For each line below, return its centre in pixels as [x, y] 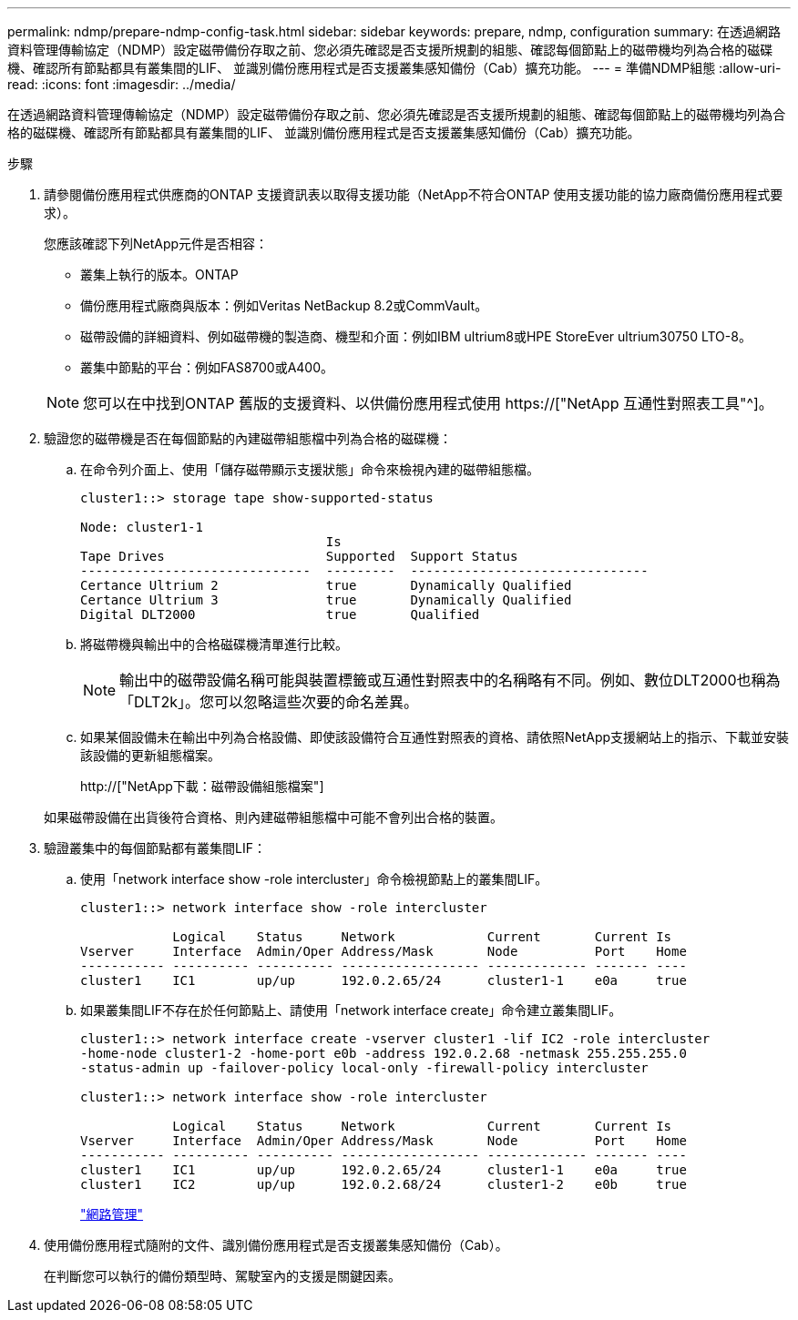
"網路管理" [112, 1214]
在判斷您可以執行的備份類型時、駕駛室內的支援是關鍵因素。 [222, 1276]
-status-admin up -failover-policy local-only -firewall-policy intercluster [364, 1068]
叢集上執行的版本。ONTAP [159, 274]
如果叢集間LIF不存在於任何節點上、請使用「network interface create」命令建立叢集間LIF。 [351, 1010]
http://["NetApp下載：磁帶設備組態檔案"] [202, 786]
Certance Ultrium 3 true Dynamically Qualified [326, 600]
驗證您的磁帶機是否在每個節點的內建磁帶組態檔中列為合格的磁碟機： [248, 438]
